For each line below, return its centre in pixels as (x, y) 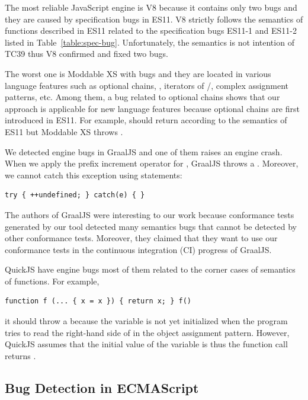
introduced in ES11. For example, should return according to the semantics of (146, 120)
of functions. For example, (52, 281)
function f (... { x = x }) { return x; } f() (98, 301)
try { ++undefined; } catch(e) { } (75, 195)
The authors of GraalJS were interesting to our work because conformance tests (150, 214)
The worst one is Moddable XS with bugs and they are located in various (138, 73)
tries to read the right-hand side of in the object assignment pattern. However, (147, 332)
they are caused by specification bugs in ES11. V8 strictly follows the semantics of (154, 19)
